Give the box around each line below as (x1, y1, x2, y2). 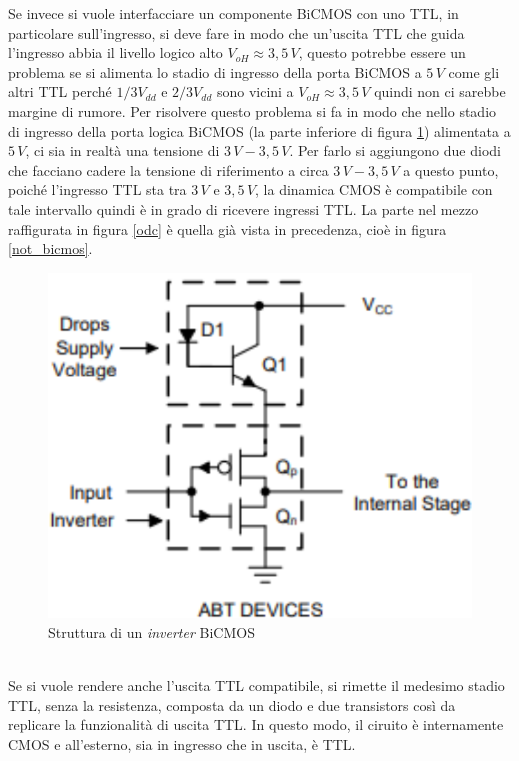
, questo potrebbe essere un (298, 42, 466, 63)
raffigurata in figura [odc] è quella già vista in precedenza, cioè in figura (8, 218, 447, 239)
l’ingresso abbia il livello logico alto (8, 42, 223, 63)
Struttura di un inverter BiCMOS (48, 621, 255, 642)
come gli (448, 61, 500, 82)
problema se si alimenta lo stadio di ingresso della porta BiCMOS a (8, 61, 422, 82)
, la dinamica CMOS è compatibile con (255, 179, 493, 200)
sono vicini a (216, 81, 294, 102)
